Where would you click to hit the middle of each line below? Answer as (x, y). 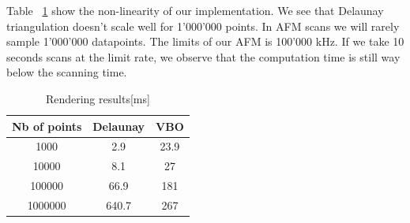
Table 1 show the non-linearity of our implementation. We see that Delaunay (195, 10)
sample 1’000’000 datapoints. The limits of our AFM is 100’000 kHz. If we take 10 (205, 41)
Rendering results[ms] (98, 98)
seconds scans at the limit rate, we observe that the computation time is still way (203, 56)
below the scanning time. (67, 72)
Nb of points (47, 126)
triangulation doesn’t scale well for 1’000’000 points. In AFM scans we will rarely (203, 26)
